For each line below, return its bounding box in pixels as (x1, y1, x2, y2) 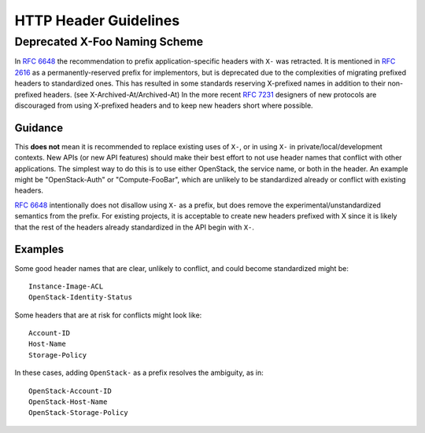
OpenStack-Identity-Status (28, 293, 133, 302)
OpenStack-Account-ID (28, 386, 112, 395)
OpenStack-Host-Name (28, 398, 108, 406)
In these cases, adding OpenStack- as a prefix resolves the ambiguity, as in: (14, 368, 264, 377)
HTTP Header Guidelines (14, 12, 180, 29)
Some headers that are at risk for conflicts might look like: (14, 310, 202, 320)
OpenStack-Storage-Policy (28, 409, 129, 417)
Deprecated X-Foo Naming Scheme (14, 35, 204, 49)
